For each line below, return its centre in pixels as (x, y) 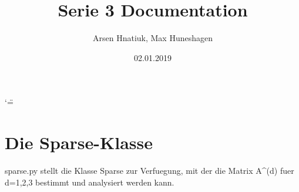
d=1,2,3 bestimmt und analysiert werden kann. (90, 182)
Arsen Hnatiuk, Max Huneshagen (153, 38)
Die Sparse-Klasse (79, 142)
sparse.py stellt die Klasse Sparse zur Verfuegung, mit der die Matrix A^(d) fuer (149, 171)
